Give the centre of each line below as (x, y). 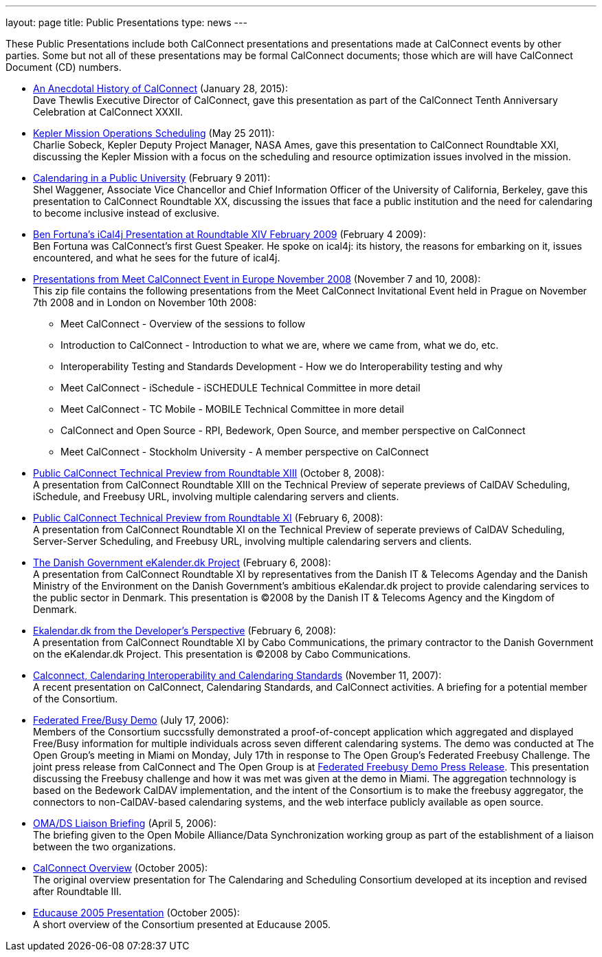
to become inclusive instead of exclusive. (126, 213)
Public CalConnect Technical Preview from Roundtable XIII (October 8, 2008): (209, 473)
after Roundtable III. (77, 891)
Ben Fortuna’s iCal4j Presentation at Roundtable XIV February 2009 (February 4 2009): (230, 234)
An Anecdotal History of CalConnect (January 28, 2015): (160, 88)
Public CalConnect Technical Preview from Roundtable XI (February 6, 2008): (208, 518)
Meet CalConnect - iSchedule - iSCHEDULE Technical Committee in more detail (241, 388)
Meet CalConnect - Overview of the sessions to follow (183, 324)
